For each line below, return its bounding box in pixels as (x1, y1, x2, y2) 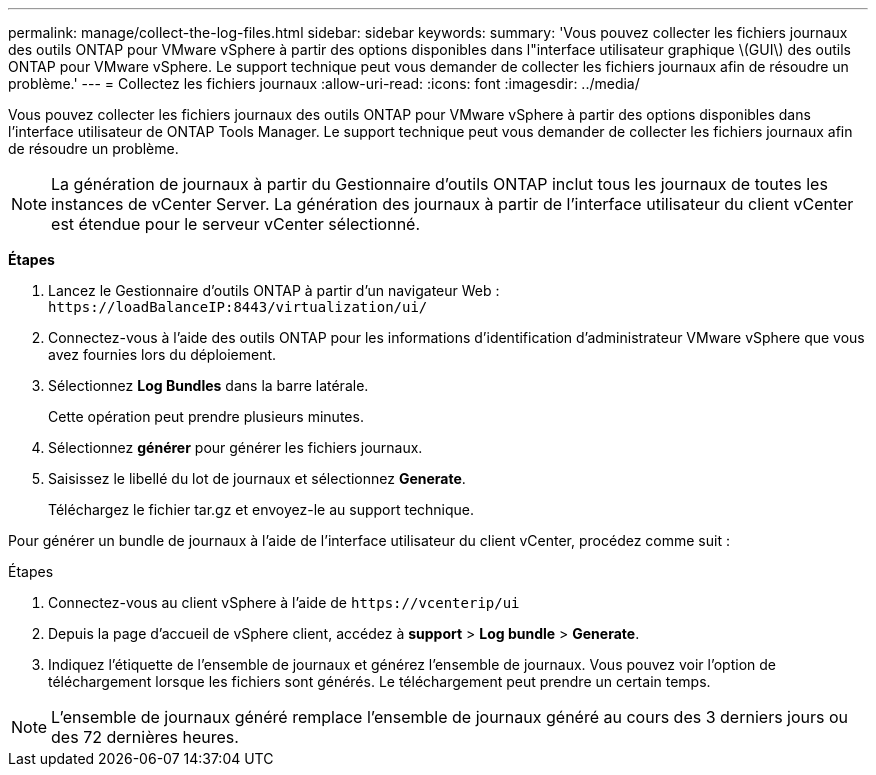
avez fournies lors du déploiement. (48, 346, 277, 363)
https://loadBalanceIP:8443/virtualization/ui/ (48, 299, 428, 315)
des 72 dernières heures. (51, 727, 239, 747)
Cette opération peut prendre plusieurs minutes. (48, 408, 364, 425)
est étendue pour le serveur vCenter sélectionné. (51, 214, 421, 234)
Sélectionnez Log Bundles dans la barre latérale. (48, 377, 369, 394)
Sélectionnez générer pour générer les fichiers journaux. (48, 439, 423, 456)
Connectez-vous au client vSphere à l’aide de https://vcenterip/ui (48, 594, 520, 611)
